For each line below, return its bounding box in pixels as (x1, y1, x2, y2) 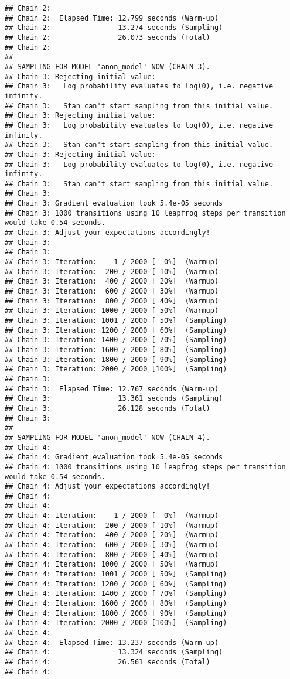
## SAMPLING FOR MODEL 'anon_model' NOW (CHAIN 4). (5, 433, 210, 442)
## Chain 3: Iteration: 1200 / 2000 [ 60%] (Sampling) (5, 326, 227, 335)
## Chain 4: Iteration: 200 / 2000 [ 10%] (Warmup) (5, 521, 219, 530)
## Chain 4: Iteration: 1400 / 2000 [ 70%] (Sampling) (5, 589, 227, 598)
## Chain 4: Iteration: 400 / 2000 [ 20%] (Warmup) (5, 531, 219, 540)
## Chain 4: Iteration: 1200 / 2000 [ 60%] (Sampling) (5, 579, 227, 588)
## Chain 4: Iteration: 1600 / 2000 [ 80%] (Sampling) (5, 599, 227, 608)
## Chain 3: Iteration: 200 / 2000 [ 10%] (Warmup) (5, 267, 219, 276)
